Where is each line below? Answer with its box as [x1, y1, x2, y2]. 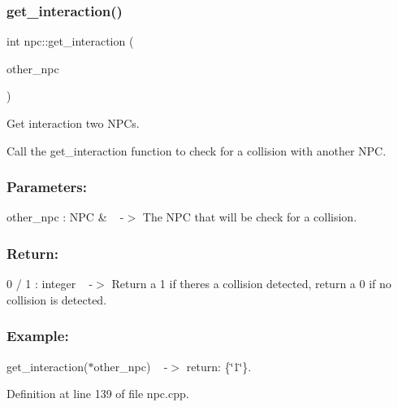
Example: [6, 326, 69, 346]
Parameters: [6, 177, 88, 197]
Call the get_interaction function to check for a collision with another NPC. [6, 142, 387, 159]
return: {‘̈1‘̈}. [186, 357, 252, 374]
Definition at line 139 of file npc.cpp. [6, 385, 189, 402]
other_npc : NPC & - [6, 208, 124, 225]
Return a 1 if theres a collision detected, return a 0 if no [111, 275, 392, 292]
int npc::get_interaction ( [6, 33, 134, 50]
